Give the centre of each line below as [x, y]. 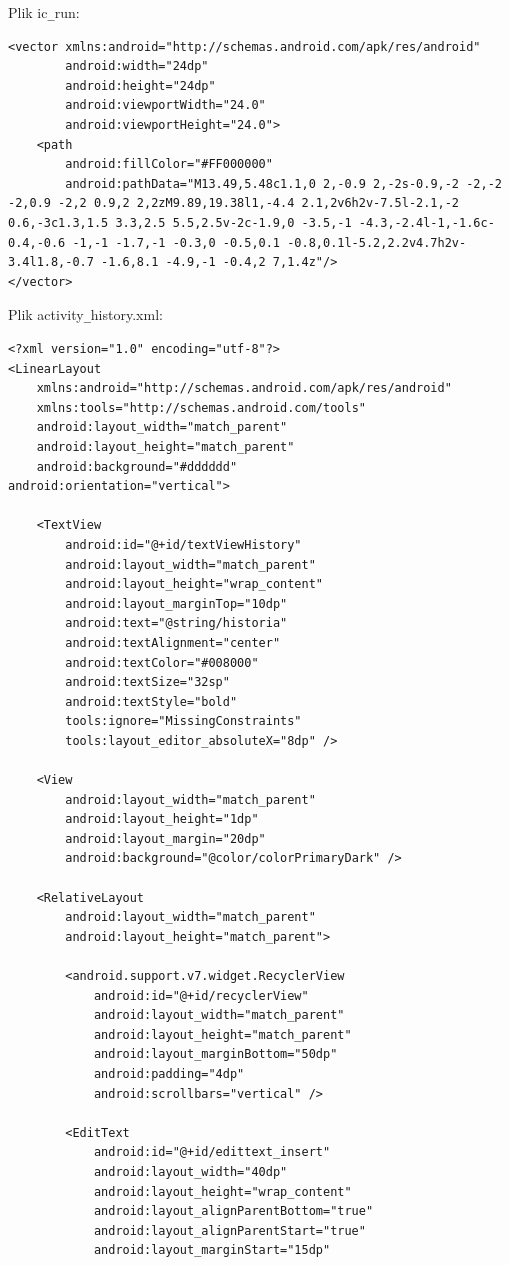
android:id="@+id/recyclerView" [201, 995]
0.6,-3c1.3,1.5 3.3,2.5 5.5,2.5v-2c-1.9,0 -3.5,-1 [180, 223]
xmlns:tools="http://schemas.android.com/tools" [201, 407]
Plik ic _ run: [44, 12]
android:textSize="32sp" [147, 682]
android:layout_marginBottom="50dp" [215, 1054]
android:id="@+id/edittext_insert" [212, 1152]
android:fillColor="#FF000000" [169, 164]
